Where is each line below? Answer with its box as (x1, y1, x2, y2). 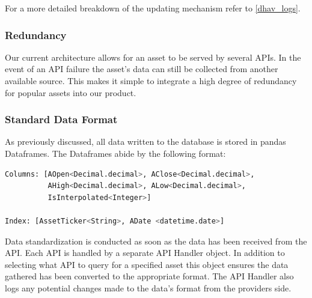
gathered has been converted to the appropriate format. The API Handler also (5, 270, 294, 282)
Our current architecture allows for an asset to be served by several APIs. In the (5, 50, 301, 63)
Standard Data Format (5, 112, 118, 127)
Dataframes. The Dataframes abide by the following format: (5, 147, 226, 159)
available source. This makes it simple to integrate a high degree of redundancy (5, 74, 297, 87)
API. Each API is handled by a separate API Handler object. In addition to (5, 246, 285, 259)
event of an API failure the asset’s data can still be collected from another (5, 62, 278, 75)
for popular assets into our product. (5, 86, 136, 99)
